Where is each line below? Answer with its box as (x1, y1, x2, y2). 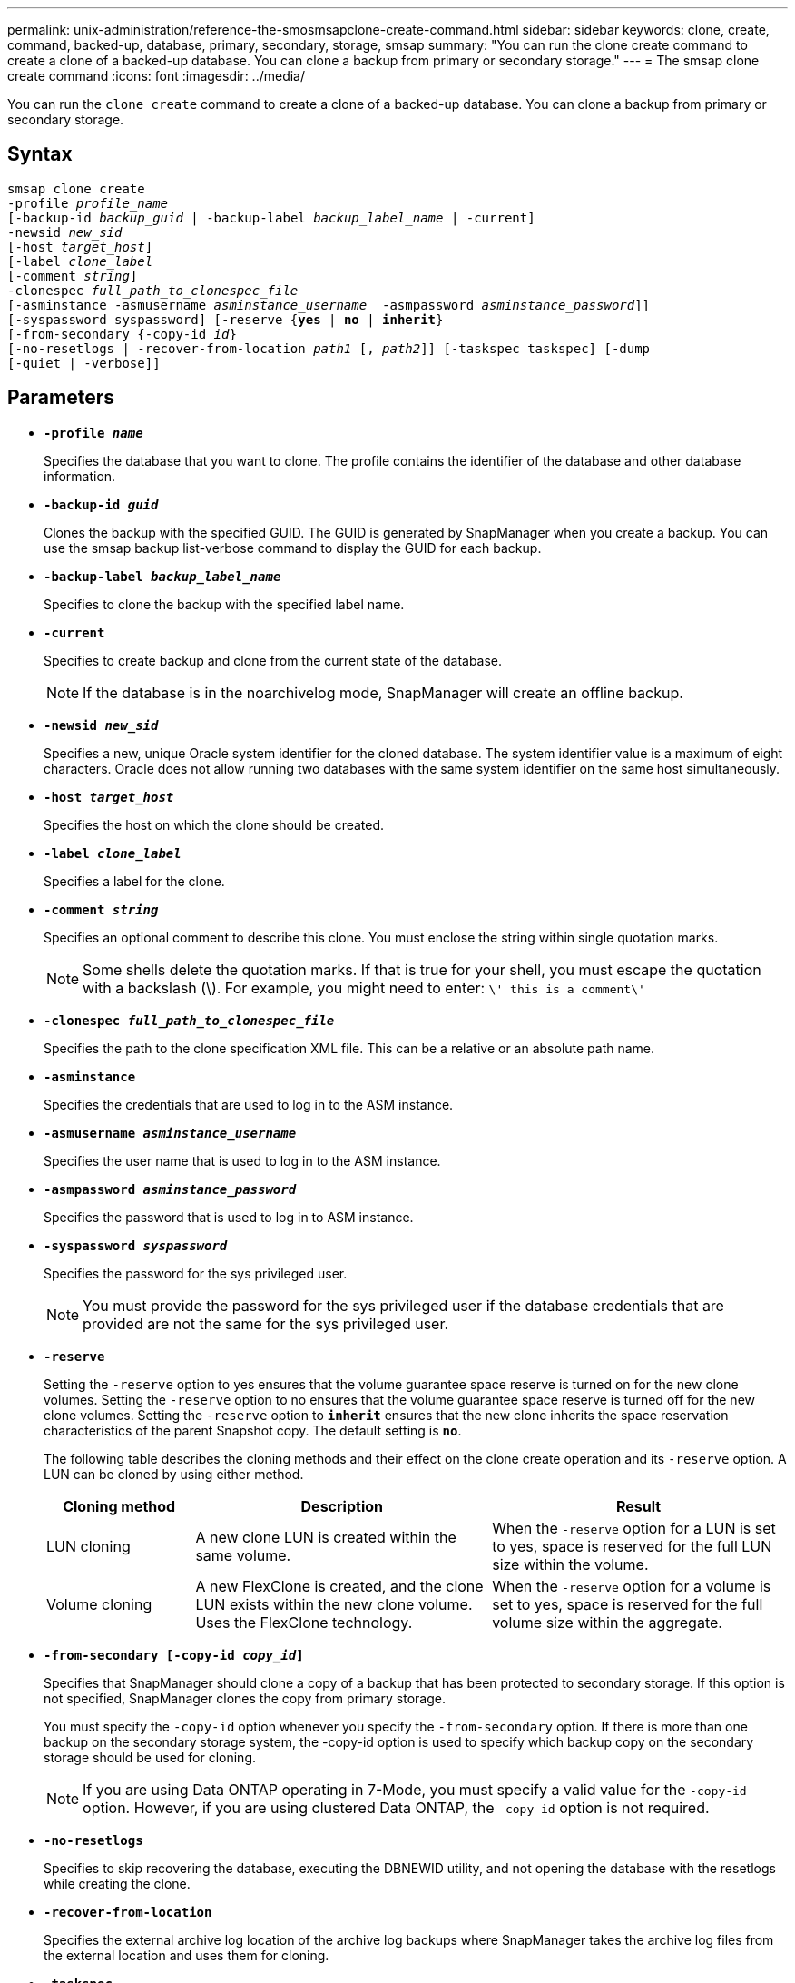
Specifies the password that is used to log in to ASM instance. (44, 1209, 414, 1225)
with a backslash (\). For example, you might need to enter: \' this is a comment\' (83, 978, 645, 997)
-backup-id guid (44, 497, 159, 512)
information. (44, 468, 116, 484)
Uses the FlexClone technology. (195, 1613, 413, 1632)
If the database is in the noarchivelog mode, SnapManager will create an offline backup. (83, 683, 683, 702)
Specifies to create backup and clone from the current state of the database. (44, 652, 503, 668)
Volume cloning (46, 1594, 152, 1613)
